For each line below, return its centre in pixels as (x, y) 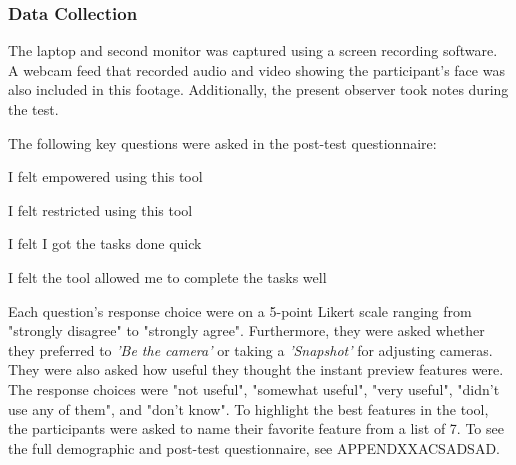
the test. (33, 109)
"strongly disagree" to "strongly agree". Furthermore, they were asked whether (246, 330)
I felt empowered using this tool (105, 176)
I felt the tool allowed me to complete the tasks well (167, 276)
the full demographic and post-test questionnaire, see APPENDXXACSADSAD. (254, 447)
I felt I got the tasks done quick (105, 243)
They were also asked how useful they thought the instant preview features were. (256, 369)
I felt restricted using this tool (100, 209)
